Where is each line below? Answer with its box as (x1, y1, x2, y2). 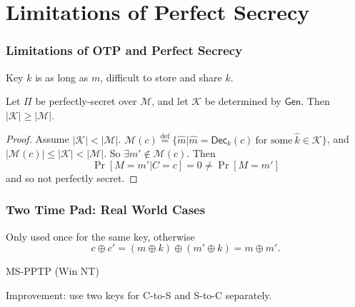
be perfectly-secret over (35, 94, 137, 109)
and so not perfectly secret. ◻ (6, 170, 138, 185)
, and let (151, 94, 189, 109)
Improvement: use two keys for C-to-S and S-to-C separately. (6, 287, 272, 302)
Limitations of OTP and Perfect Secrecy (6, 41, 243, 59)
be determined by (204, 94, 281, 109)
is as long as (35, 69, 89, 84)
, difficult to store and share (100, 69, 222, 84)
